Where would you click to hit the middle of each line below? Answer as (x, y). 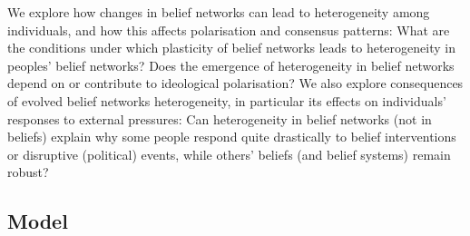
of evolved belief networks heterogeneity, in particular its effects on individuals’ (227, 100)
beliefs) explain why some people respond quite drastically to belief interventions (232, 137)
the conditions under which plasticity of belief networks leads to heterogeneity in (231, 48)
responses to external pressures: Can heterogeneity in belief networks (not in (220, 118)
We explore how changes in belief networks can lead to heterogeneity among (219, 12)
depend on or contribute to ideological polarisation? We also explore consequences (235, 83)
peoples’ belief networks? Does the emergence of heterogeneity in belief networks (231, 65)
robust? (28, 172)
